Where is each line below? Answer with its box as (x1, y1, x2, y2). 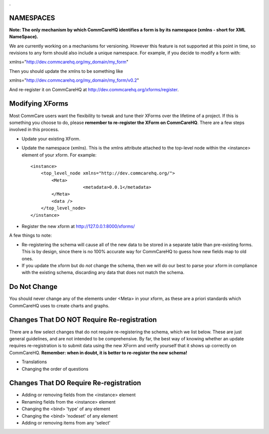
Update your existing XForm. (21, 136, 81, 142)
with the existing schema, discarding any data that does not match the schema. (21, 270, 184, 276)
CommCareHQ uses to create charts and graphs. (9, 302, 110, 308)
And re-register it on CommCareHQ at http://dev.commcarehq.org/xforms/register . (9, 86, 179, 92)
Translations (21, 359, 47, 365)
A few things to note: (9, 232, 52, 239)
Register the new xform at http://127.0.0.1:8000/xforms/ (21, 223, 135, 229)
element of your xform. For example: (21, 152, 97, 158)
